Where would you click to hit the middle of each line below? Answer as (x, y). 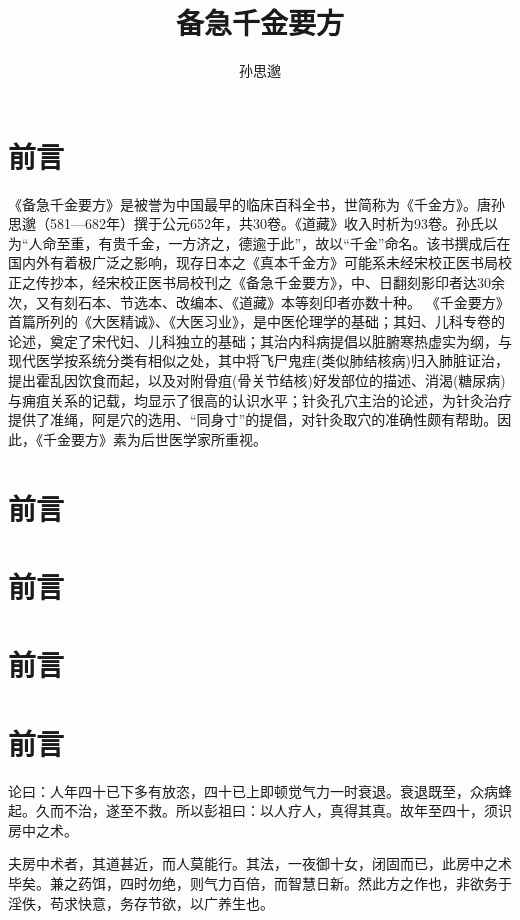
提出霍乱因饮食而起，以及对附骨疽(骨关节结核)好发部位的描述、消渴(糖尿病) (257, 380)
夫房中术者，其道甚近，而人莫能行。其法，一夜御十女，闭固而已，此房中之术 (260, 863)
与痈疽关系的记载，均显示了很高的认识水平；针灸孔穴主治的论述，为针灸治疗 (260, 399)
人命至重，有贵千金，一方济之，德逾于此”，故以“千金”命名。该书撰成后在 (269, 242)
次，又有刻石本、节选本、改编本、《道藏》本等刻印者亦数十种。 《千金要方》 (259, 301)
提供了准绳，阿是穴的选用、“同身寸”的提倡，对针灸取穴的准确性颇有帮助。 (253, 419)
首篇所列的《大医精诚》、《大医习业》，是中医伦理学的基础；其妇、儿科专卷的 (256, 321)
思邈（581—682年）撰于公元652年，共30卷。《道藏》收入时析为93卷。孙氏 (246, 223)
